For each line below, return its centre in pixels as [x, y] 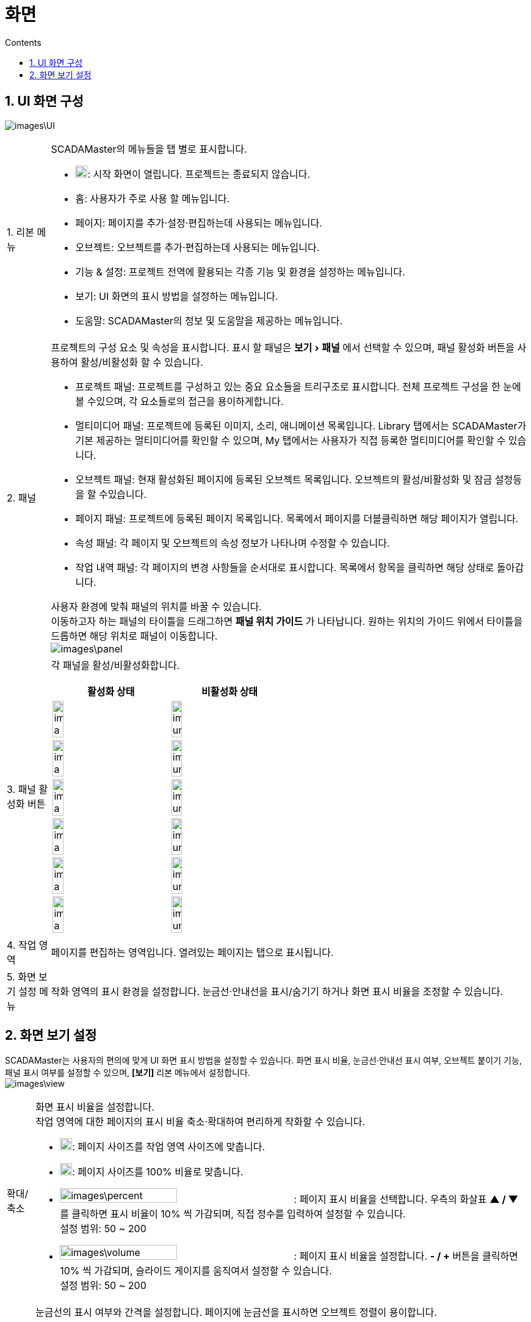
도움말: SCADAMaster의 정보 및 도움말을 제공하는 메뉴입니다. [209, 320]
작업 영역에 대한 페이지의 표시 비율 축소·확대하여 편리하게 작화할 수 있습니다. [200, 1122]
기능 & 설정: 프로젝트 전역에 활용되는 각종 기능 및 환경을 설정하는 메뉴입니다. [240, 272]
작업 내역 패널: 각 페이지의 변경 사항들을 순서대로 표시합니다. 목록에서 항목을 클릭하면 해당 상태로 [285, 567]
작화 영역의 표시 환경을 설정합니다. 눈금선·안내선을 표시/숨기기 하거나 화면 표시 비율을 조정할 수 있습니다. [277, 991]
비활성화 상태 [229, 691]
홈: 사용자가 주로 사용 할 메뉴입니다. [153, 198]
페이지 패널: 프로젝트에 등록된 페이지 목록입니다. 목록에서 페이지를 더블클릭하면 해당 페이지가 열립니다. [297, 518]
